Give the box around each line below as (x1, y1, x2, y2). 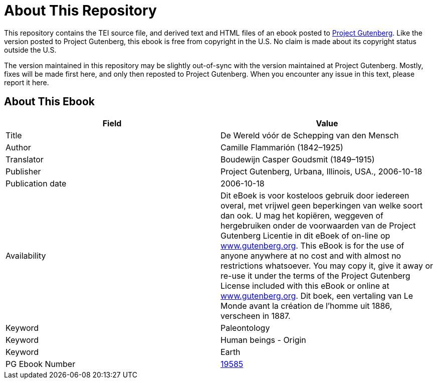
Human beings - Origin (221, 334, 306, 345)
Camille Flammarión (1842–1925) (221, 142, 343, 152)
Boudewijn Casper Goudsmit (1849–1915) (221, 154, 375, 164)
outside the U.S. (4, 45, 57, 54)
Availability (6, 250, 46, 261)
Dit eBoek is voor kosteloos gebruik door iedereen (221, 190, 409, 201)
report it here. (4, 78, 49, 87)
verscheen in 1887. (221, 310, 291, 321)
